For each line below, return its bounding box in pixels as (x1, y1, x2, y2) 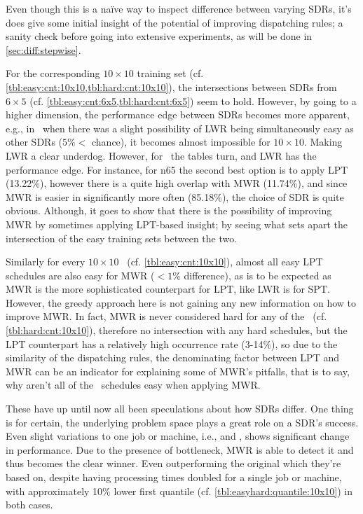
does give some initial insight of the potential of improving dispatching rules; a (6, 15, 343, 29)
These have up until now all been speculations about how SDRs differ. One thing (6, 401, 354, 416)
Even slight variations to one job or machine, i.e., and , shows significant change (6, 429, 350, 443)
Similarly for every (6, 254, 85, 269)
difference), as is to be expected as (184, 268, 331, 282)
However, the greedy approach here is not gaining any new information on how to (6, 295, 356, 310)
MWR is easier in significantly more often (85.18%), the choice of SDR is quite (6, 189, 344, 204)
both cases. (6, 497, 53, 512)
